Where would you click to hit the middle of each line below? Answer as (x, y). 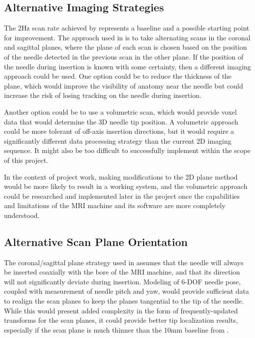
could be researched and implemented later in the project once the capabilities (122, 196)
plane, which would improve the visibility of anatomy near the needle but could (124, 85)
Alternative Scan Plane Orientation (96, 241)
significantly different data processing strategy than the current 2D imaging (118, 140)
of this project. (26, 160)
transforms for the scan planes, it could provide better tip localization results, (121, 320)
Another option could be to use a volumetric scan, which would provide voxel (120, 111)
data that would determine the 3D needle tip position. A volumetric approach (121, 121)
